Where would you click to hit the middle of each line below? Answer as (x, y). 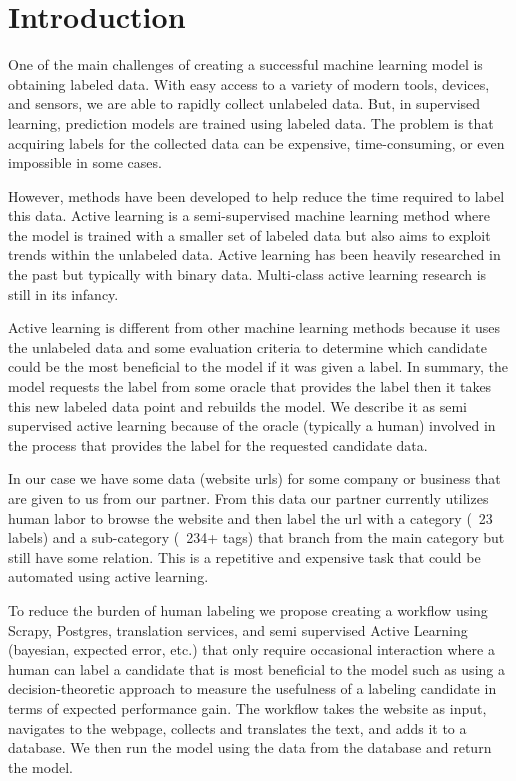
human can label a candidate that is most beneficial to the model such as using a (256, 668)
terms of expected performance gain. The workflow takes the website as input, (247, 707)
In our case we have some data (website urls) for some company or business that (254, 478)
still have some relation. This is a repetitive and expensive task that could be (244, 556)
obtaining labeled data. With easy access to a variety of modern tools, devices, (249, 83)
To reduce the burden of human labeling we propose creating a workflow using (248, 609)
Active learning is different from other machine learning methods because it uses (254, 327)
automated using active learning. (108, 576)
